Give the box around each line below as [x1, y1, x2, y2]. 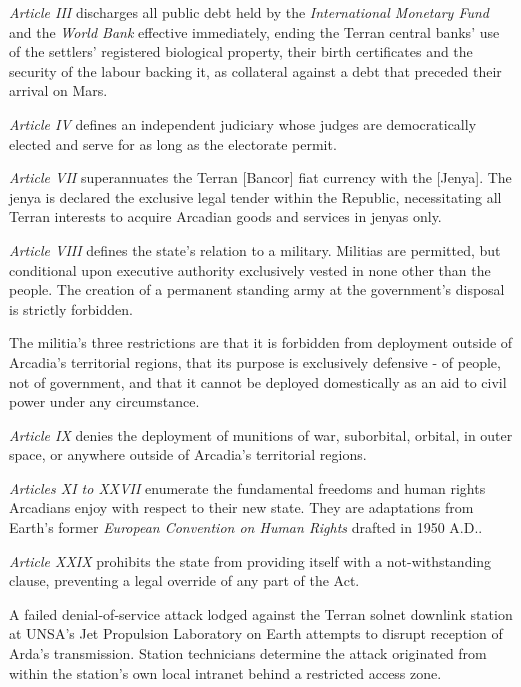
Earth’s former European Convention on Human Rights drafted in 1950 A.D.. [9, 517, 483, 538]
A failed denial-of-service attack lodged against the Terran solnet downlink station [9, 603, 513, 624]
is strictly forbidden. [9, 298, 133, 319]
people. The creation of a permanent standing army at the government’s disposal [9, 279, 505, 300]
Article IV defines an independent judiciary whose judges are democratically [9, 113, 477, 134]
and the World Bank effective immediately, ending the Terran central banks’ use [9, 21, 500, 42]
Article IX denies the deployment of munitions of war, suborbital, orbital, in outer [9, 424, 513, 445]
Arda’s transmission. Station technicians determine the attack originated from [9, 643, 487, 664]
